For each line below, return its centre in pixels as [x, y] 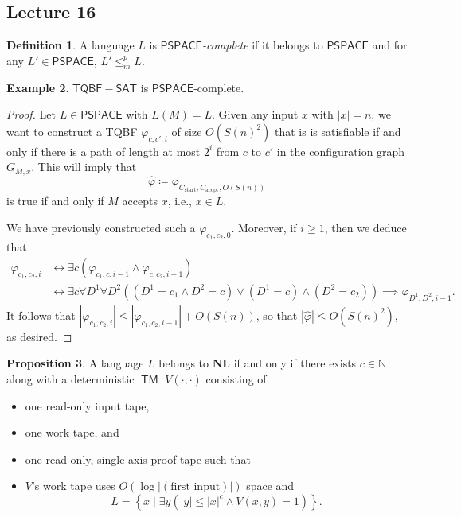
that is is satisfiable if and [338, 131]
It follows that [41, 315]
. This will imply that [84, 167]
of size [187, 131]
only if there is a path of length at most [104, 151]
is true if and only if [55, 201]
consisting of [236, 378]
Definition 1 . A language [70, 45]
